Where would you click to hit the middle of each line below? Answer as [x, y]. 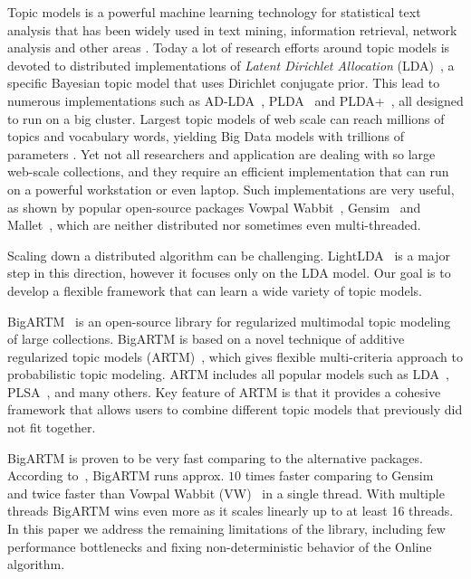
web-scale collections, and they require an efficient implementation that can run [228, 171]
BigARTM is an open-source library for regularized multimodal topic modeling [229, 321]
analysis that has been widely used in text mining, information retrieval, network [232, 29]
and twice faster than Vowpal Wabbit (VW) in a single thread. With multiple [226, 493]
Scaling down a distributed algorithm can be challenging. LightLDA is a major [229, 255]
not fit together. [52, 427]
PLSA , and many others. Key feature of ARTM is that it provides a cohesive [224, 391]
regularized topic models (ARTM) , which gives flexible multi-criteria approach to [235, 356]
